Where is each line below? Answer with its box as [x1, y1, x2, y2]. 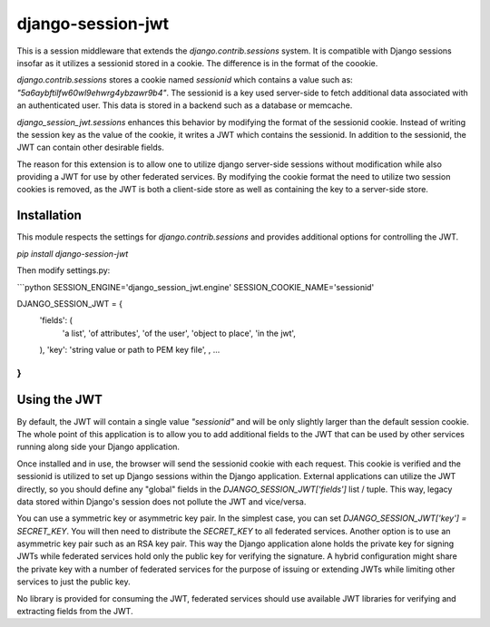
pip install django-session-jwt [16, 248, 129, 259]
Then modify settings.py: [16, 265, 111, 276]
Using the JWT [16, 392, 103, 407]
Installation [16, 208, 82, 223]
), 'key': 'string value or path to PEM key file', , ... [39, 345, 220, 356]
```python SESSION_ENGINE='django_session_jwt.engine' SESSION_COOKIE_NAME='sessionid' [16, 281, 375, 292]
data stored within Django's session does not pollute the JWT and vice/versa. [16, 495, 307, 507]
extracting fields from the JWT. [16, 606, 133, 617]
